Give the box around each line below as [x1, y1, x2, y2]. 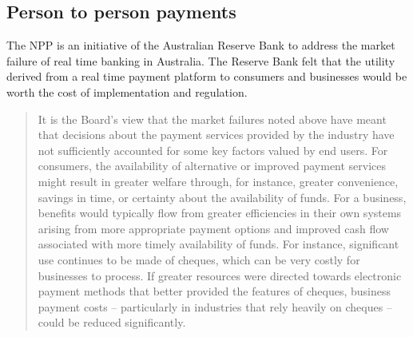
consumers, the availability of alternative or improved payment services [38, 157, 387, 174]
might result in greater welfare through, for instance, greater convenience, [38, 172, 399, 189]
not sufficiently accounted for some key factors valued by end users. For [38, 141, 388, 158]
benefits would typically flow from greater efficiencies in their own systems [38, 204, 402, 221]
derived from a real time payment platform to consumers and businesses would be [6, 68, 407, 85]
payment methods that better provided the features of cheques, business [38, 283, 391, 299]
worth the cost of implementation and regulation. [6, 83, 248, 100]
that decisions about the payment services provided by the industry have [38, 126, 395, 143]
